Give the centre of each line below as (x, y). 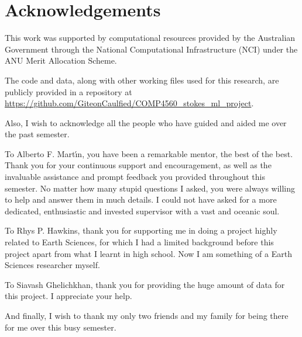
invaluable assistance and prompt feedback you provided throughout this (135, 177)
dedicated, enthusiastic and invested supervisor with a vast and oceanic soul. (142, 211)
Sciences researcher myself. (52, 265)
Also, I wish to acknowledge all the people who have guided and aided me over (146, 122)
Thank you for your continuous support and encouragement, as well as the (138, 165)
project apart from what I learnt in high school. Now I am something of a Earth (148, 253)
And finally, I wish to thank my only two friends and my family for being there (147, 315)
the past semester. (37, 134)
